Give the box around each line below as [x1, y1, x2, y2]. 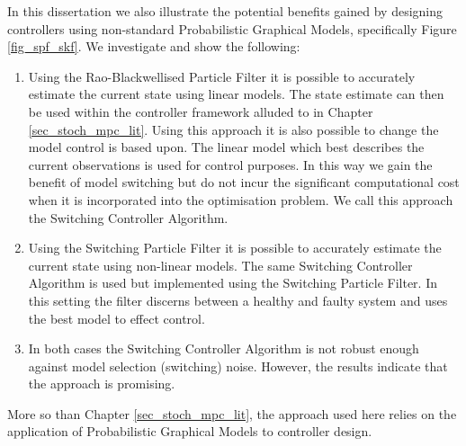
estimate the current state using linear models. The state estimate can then [28, 85, 444, 103]
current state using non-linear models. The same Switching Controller [28, 255, 413, 274]
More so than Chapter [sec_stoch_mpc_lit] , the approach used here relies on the [7, 404, 457, 423]
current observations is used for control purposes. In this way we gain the [28, 155, 433, 174]
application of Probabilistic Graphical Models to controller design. [7, 422, 372, 441]
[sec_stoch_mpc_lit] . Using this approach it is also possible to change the [28, 120, 439, 138]
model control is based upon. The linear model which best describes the [28, 138, 425, 156]
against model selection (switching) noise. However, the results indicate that [28, 356, 448, 375]
